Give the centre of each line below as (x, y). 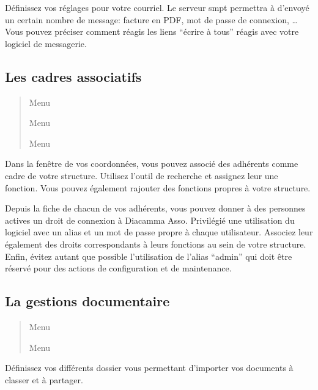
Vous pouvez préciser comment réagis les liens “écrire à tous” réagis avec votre (152, 31)
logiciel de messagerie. (46, 43)
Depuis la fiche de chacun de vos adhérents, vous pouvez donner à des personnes (155, 208)
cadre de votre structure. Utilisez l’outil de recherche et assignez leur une (142, 175)
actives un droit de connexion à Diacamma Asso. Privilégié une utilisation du (150, 220)
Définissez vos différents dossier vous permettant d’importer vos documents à (149, 368)
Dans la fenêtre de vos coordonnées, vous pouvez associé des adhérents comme (152, 164)
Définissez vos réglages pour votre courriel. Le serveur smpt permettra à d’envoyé (157, 7)
